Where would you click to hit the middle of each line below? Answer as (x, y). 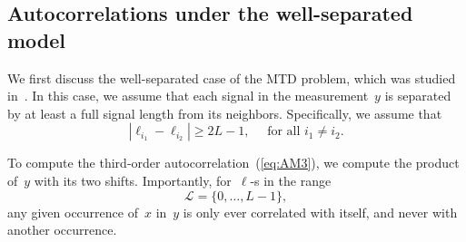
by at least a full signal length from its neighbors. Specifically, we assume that (225, 113)
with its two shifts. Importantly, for (133, 180)
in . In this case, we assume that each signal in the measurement (188, 96)
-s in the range (291, 180)
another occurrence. (62, 230)
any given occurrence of (73, 212)
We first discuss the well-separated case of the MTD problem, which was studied (232, 77)
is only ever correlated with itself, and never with (320, 212)
